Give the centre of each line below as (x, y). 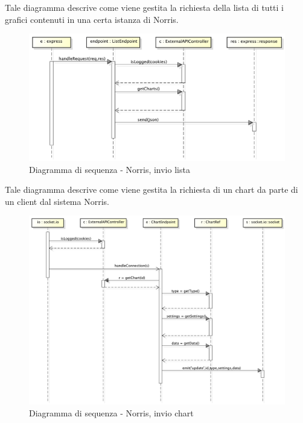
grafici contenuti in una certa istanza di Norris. (92, 19)
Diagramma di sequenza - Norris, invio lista (110, 169)
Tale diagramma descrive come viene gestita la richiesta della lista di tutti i (144, 7)
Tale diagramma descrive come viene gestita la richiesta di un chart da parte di (151, 190)
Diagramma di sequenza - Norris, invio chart (111, 412)
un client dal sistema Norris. (57, 201)
